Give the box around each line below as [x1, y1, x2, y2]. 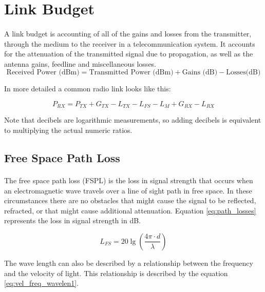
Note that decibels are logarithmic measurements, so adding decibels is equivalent [4, 114, 261, 125]
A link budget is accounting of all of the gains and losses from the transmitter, [4, 28, 252, 38]
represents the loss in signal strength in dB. [4, 215, 141, 226]
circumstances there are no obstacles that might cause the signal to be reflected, [4, 195, 256, 206]
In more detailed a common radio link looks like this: [4, 83, 171, 94]
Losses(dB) [226, 69, 261, 76]
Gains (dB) [182, 69, 218, 76]
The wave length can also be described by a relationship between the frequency [4, 257, 253, 268]
